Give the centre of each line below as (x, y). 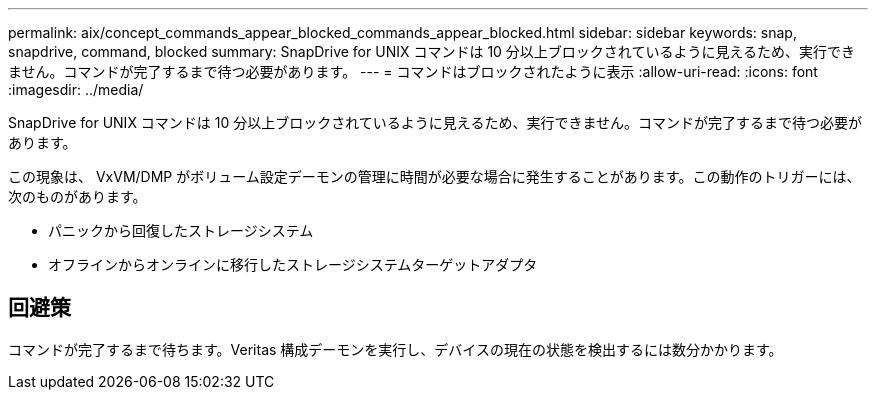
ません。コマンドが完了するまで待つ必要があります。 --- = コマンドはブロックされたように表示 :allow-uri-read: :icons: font (413, 71)
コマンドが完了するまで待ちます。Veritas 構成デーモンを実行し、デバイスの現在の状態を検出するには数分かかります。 (395, 349)
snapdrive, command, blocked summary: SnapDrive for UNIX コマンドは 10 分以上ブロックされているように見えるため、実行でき (431, 51)
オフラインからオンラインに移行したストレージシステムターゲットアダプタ (293, 264)
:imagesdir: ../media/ (76, 89)
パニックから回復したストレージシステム (181, 230)
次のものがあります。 (77, 196)
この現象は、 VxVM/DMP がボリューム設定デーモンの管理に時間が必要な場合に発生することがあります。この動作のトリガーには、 (434, 176)
